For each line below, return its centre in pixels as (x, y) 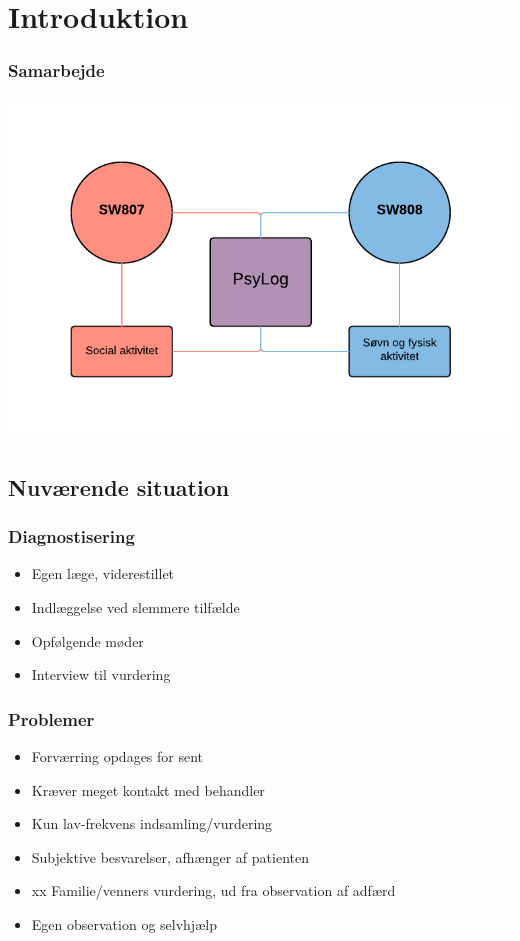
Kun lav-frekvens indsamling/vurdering (152, 823)
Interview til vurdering (101, 674)
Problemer (51, 718)
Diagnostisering (71, 536)
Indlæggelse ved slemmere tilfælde (135, 607)
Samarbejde (56, 70)
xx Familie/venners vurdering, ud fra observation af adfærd (213, 890)
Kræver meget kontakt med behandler (148, 789)
